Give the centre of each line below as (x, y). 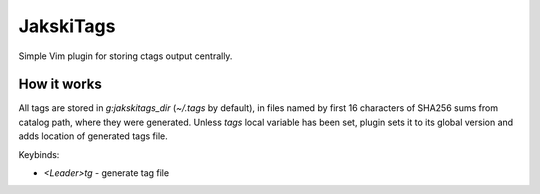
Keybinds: (39, 154)
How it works (60, 84)
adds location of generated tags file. (93, 136)
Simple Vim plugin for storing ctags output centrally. (125, 56)
